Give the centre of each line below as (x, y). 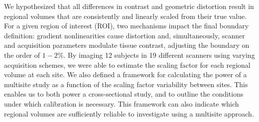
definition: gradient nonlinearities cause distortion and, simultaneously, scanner (125, 35)
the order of (22, 55)
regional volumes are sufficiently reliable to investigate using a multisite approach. (129, 113)
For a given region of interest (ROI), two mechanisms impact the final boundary (127, 26)
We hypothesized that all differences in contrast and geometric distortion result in (129, 6)
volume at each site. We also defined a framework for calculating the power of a (126, 74)
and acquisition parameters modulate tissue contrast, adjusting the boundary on (127, 45)
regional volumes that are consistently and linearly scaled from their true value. (126, 16)
